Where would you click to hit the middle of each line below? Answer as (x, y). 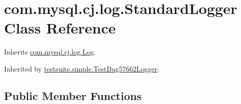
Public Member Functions (73, 95)
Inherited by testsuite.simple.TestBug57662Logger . (82, 68)
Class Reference (60, 28)
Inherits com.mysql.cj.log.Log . (50, 52)
